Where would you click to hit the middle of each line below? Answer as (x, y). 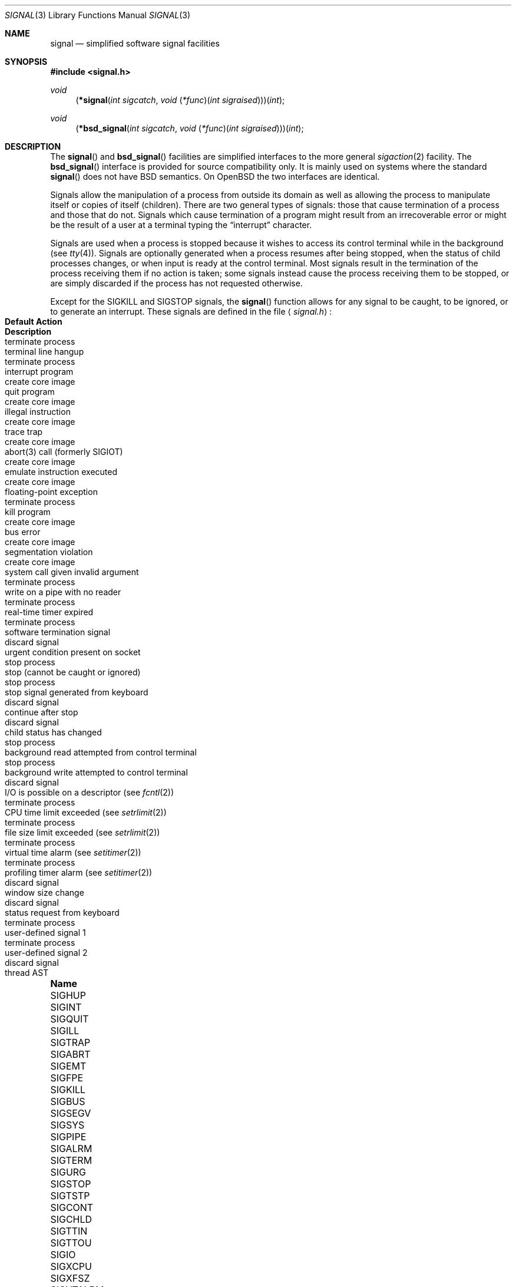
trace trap (24, 432)
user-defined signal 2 (46, 953)
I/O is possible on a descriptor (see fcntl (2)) (90, 792)
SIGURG (68, 1172)
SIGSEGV (71, 1113)
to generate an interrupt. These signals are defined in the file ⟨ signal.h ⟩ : (191, 311)
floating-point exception (51, 492)
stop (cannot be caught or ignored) (73, 672)
